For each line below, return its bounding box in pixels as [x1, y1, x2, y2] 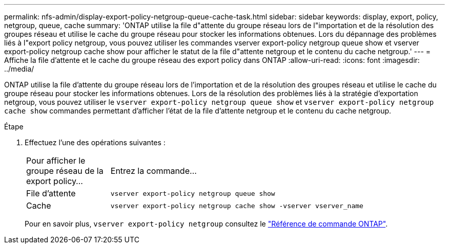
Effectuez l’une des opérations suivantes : [25, 138, 166, 147]
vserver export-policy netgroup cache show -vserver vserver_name [110, 201, 363, 210]
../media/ [4, 64, 34, 73]
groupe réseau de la [26, 166, 104, 176]
